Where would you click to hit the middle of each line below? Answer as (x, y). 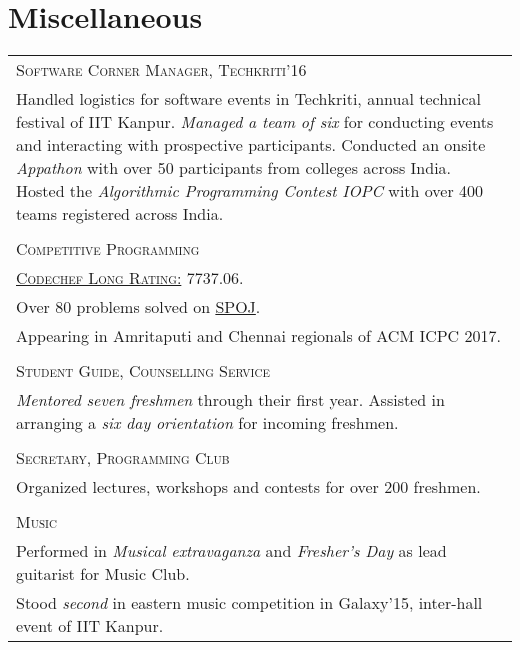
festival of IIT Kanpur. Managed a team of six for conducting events (255, 122)
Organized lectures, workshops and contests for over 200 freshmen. (248, 487)
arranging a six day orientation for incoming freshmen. (207, 423)
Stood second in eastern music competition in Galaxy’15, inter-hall (249, 603)
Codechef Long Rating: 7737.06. (130, 278)
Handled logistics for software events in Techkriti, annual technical (248, 99)
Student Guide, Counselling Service (143, 371)
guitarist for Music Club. (103, 574)
